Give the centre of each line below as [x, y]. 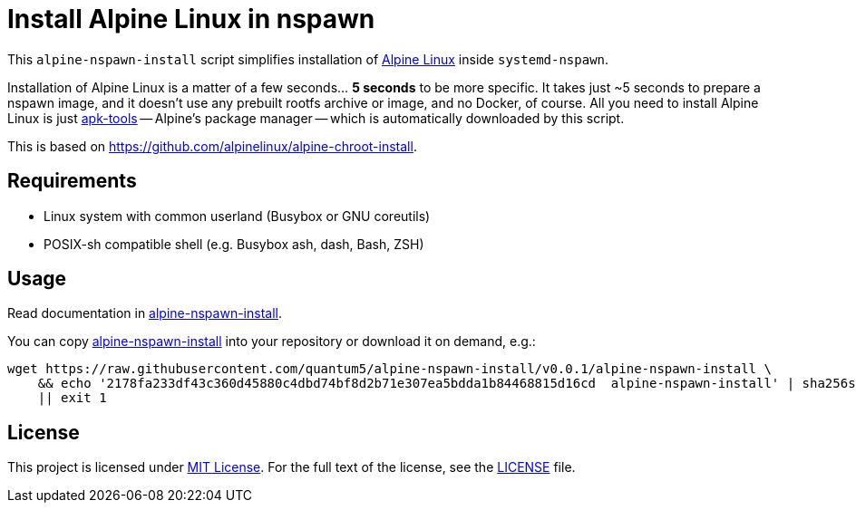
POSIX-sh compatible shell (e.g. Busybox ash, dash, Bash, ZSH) [234, 244]
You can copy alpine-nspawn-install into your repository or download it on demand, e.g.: [272, 342]
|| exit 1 [72, 398]
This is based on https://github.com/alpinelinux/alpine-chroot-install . [212, 146]
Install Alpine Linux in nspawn [191, 19]
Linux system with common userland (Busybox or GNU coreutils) [237, 216]
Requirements [72, 181]
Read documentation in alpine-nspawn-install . [145, 313]
